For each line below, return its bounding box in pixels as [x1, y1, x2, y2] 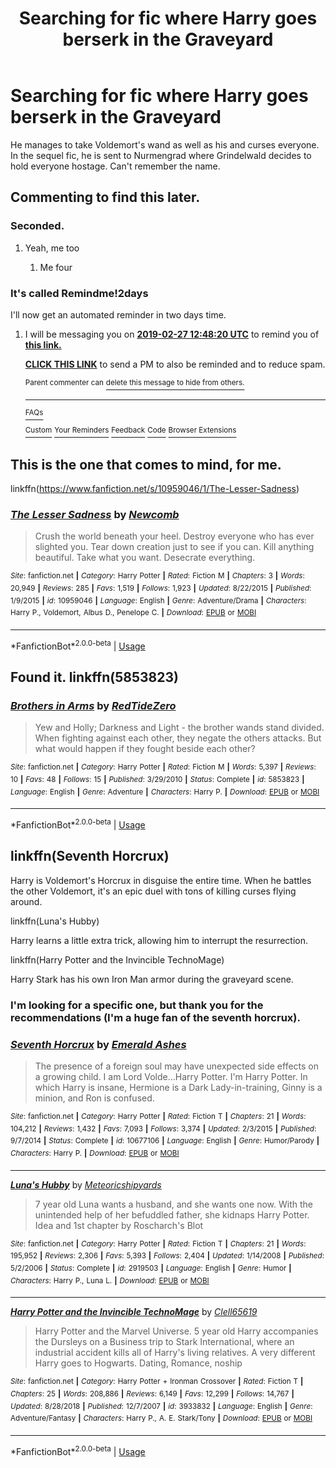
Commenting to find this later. [10, 189, 201, 206]
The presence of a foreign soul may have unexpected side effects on [34, 1060, 320, 1072]
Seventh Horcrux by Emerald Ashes [10, 1037, 187, 1051]
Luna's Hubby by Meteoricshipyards [10, 1178, 162, 1191]
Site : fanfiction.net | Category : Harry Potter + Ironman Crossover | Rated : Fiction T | [10, 1377, 304, 1387]
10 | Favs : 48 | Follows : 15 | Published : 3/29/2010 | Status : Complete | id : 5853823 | [10, 774, 305, 784]
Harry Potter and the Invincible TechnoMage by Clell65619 [10, 1306, 258, 1318]
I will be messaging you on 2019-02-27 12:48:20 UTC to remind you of [24, 328, 320, 340]
